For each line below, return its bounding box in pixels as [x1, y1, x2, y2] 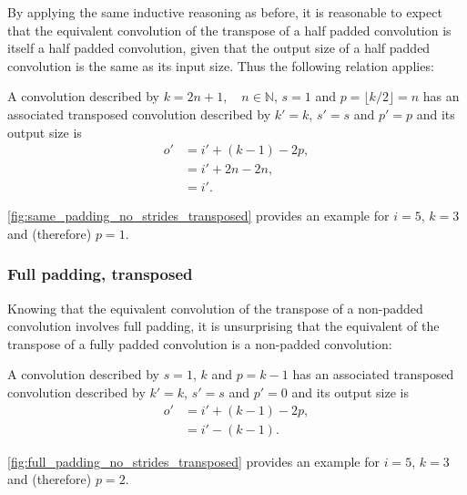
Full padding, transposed [7, 263, 193, 285]
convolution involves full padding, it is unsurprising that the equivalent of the [7, 316, 440, 335]
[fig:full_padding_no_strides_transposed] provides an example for [7, 451, 380, 470]
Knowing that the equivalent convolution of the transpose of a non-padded [7, 298, 423, 317]
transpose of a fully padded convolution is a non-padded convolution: [7, 334, 392, 353]
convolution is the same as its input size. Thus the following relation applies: [7, 56, 434, 75]
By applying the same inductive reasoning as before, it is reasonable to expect [7, 3, 442, 21]
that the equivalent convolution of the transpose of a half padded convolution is [7, 20, 452, 39]
